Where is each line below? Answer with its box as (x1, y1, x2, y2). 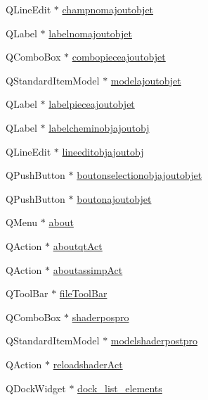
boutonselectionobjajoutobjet (77, 168, 202, 182)
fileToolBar (59, 286, 108, 301)
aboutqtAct (53, 238, 103, 253)
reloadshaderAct (53, 356, 123, 371)
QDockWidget (6, 380, 66, 395)
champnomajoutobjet (62, 2, 154, 16)
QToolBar (6, 286, 48, 301)
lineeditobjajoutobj (62, 144, 144, 158)
